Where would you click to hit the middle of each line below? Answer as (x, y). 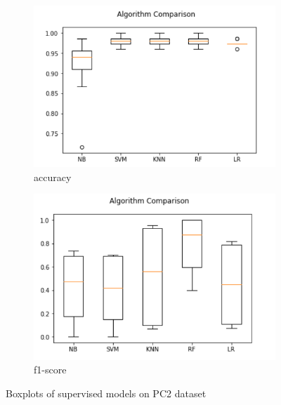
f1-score (50, 370)
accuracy (53, 177)
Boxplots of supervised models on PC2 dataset (106, 393)
